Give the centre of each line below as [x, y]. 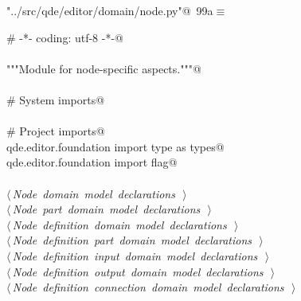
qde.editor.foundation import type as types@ [115, 146]
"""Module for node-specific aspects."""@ [104, 68]
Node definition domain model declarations [119, 224]
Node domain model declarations [94, 193]
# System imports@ [56, 99]
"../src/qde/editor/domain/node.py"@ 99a [110, 10]
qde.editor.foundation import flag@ [92, 162]
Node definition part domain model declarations [132, 240]
